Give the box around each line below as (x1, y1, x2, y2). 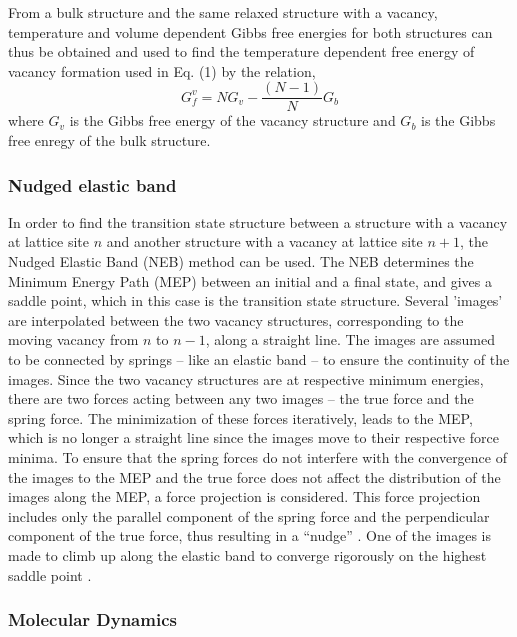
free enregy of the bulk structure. (8, 130, 211, 151)
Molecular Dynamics (8, 607, 177, 632)
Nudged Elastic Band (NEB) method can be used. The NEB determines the (8, 251, 474, 272)
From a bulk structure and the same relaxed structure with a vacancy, (8, 2, 438, 22)
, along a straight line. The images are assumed (205, 329, 495, 350)
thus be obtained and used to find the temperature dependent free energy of (8, 41, 475, 62)
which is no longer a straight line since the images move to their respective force (8, 427, 499, 448)
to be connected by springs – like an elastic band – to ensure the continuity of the (8, 349, 510, 369)
